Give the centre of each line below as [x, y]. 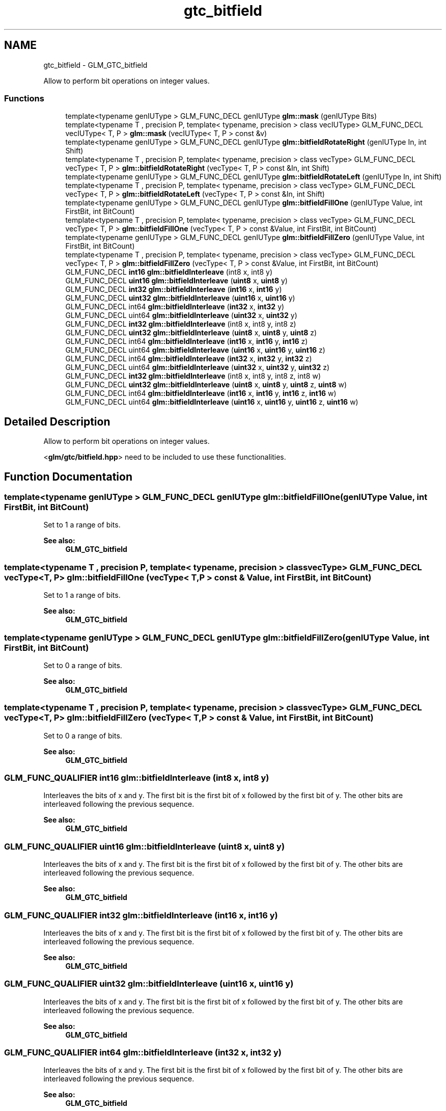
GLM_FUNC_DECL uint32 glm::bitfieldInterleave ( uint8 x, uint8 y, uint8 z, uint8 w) [206, 385]
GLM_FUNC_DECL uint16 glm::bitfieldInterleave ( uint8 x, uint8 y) [176, 281]
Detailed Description [57, 421]
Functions [24, 98]
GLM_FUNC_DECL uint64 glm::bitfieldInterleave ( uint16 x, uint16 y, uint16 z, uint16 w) [212, 402]
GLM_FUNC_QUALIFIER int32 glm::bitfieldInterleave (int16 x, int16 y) [141, 915]
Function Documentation [68, 477]
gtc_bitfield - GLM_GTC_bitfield [95, 65]
